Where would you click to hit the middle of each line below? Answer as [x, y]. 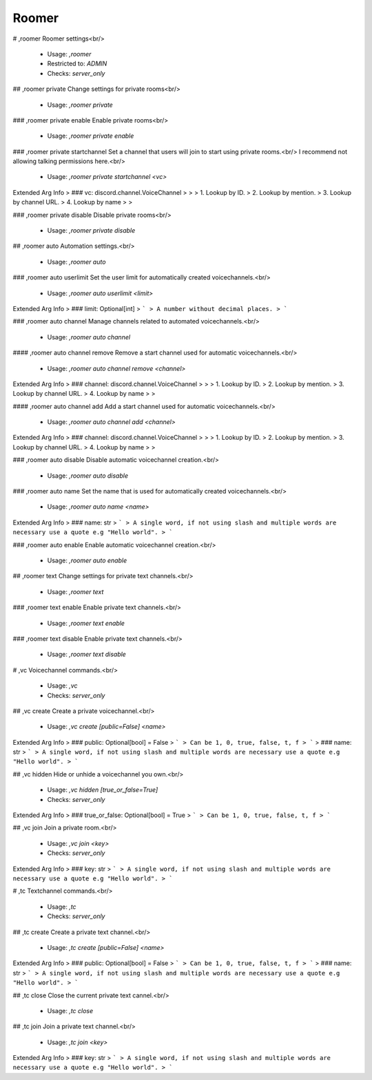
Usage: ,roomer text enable [86, 623]
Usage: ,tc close [70, 1010]
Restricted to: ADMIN [77, 64]
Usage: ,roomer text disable [87, 655]
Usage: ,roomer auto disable [88, 476]
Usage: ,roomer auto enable [87, 560]
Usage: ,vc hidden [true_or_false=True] [103, 790]
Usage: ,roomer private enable [91, 136]
